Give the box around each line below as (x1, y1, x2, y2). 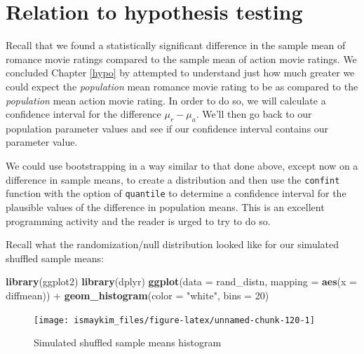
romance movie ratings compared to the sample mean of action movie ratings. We (6, 51, 357, 66)
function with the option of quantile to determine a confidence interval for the (6, 186, 346, 200)
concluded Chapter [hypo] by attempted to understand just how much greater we (6, 65, 355, 80)
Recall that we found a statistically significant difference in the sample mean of (6, 38, 346, 53)
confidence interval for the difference (6, 107, 161, 121)
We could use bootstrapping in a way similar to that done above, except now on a (6, 158, 358, 173)
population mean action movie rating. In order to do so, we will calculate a (6, 93, 326, 107)
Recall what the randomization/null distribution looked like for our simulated (6, 237, 339, 252)
